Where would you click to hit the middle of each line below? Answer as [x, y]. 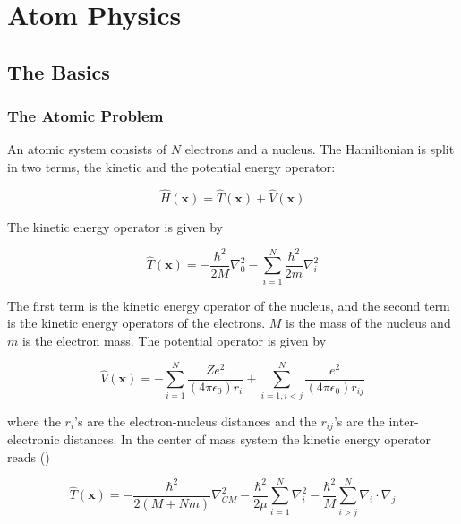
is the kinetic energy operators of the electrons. [137, 323]
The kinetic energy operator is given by [115, 226]
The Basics [59, 71]
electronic [34, 439]
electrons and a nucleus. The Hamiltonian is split [320, 149]
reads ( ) [29, 456]
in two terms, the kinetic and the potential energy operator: [171, 166]
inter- [404, 421]
